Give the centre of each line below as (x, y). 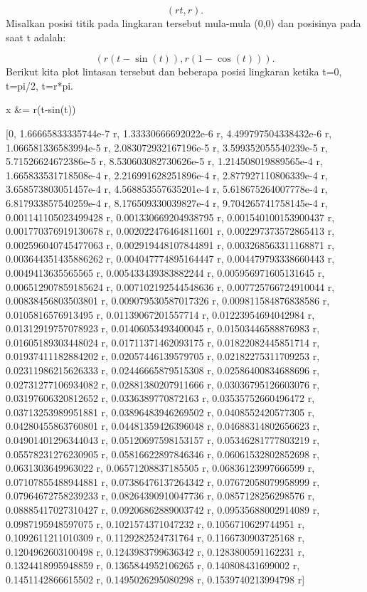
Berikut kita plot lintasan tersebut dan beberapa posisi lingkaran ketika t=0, (174, 72)
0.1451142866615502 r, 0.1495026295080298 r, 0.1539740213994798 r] (155, 579)
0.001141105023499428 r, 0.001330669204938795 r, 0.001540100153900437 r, (170, 217)
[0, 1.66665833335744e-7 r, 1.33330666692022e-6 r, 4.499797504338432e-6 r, (169, 133)
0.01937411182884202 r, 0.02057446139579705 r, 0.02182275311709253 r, (163, 356)
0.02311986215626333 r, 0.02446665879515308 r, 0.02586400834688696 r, (163, 370)
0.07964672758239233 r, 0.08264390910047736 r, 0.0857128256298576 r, (160, 496)
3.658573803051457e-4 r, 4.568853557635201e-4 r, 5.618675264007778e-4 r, (167, 189)
